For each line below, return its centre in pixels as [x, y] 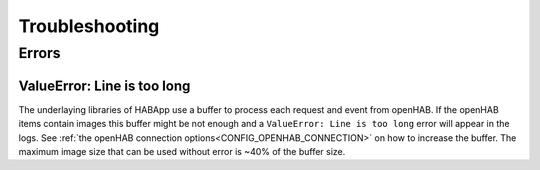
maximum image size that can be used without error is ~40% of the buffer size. [182, 151]
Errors [39, 53]
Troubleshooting [89, 26]
